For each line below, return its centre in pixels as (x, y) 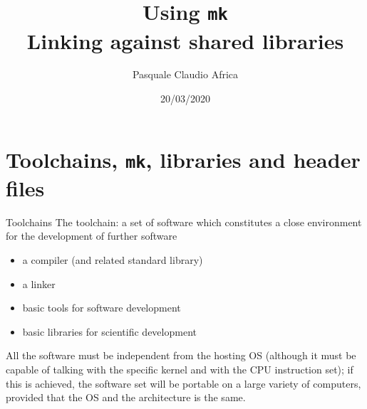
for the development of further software (92, 236)
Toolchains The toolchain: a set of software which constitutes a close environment (184, 222)
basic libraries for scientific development (109, 331)
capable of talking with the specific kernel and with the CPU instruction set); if (180, 370)
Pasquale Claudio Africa (185, 74)
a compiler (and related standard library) (113, 260)
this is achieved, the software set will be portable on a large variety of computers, (183, 383)
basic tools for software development (102, 308)
